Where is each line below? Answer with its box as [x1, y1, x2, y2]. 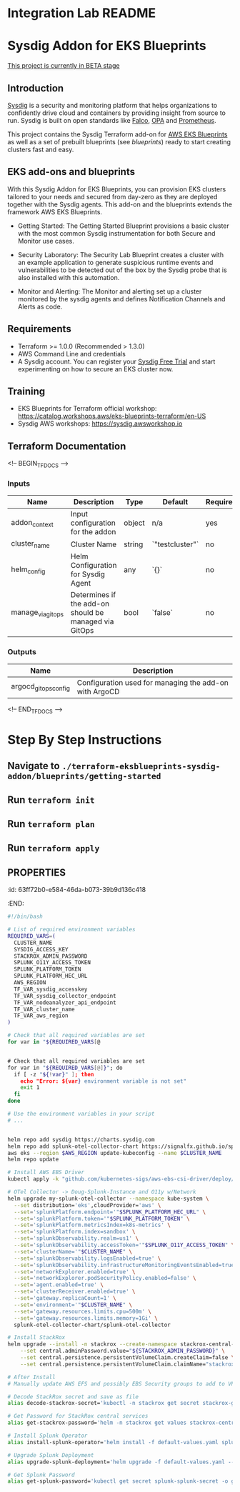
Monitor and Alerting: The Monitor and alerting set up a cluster [17, 287, 202, 296]
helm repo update [7, 1156, 59, 1163]
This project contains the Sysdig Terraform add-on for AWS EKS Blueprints [7, 130, 228, 139]
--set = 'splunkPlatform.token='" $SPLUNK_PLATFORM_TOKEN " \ [14, 1215, 191, 1222]
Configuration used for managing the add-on [76, 677, 229, 687]
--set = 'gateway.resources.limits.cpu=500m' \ [14, 1308, 152, 1315]
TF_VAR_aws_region [14, 1012, 69, 1019]
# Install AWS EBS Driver [7, 1169, 84, 1176]
